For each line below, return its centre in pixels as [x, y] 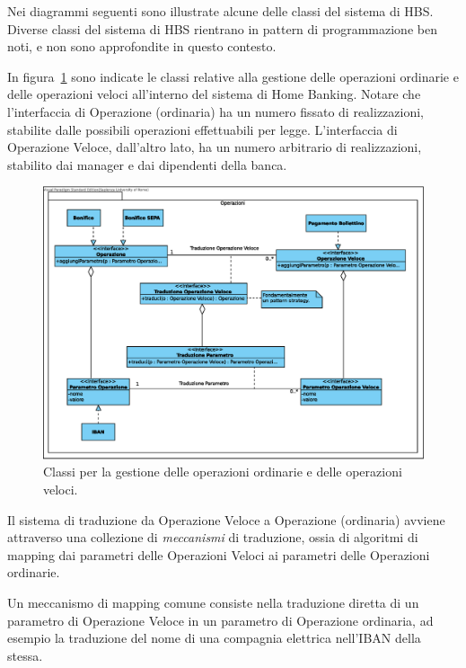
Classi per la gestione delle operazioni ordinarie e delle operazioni [223, 472]
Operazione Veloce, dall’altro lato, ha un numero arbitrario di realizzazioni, [215, 147]
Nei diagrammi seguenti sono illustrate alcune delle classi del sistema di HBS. [220, 11]
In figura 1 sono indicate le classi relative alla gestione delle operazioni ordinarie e [233, 76]
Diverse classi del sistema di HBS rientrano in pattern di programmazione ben [222, 28]
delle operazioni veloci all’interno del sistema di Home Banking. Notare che [214, 94]
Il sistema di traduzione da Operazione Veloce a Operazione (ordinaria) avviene [226, 519]
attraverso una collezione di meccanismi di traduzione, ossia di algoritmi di [213, 537]
